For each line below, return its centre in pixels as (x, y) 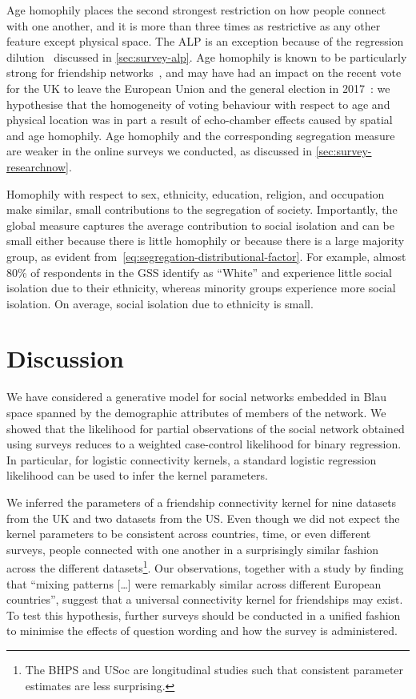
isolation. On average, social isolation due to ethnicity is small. (160, 303)
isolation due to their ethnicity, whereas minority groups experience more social (201, 288)
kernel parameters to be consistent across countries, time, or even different (189, 534)
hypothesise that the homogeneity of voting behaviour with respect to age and (198, 104)
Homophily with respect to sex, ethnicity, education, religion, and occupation (196, 193)
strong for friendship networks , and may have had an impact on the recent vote (204, 72)
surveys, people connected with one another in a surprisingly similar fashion (193, 549)
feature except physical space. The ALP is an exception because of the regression (205, 41)
